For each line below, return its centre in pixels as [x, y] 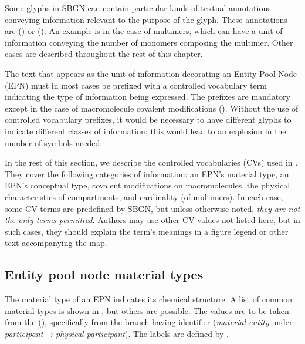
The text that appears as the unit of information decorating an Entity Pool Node [151, 73]
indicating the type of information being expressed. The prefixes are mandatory [148, 97]
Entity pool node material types [104, 274]
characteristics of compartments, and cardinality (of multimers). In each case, [144, 196]
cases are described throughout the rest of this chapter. [104, 54]
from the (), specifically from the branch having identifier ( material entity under [149, 322]
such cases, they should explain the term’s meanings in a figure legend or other [147, 231]
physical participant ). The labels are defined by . [143, 333]
